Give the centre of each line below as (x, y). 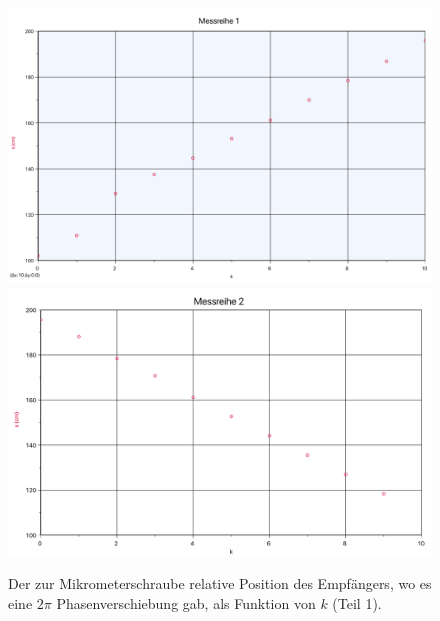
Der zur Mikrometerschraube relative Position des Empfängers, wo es (220, 583)
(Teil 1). (357, 603)
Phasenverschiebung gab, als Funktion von (186, 603)
